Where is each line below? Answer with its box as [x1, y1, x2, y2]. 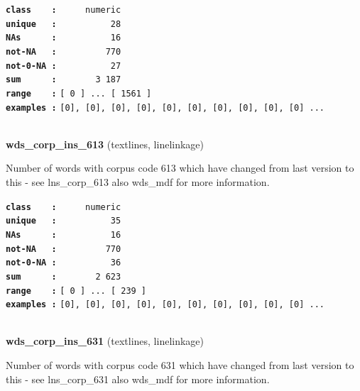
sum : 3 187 [6, 75, 121, 85]
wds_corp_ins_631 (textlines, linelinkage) [6, 334, 204, 348]
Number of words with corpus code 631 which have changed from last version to [6, 358, 354, 373]
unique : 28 [6, 18, 121, 29]
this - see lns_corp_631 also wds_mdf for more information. [6, 371, 270, 386]
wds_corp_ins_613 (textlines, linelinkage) [6, 136, 204, 151]
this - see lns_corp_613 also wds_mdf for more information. [6, 175, 270, 189]
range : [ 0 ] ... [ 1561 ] [6, 88, 152, 99]
